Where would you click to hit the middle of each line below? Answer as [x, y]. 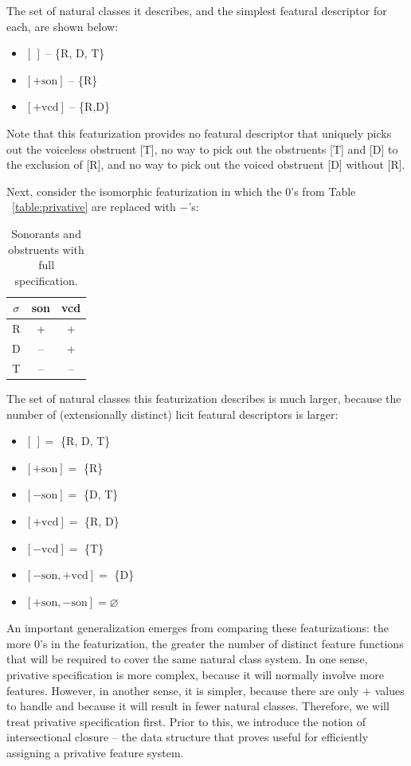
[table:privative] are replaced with [94, 207]
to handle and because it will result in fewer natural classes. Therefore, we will [198, 706]
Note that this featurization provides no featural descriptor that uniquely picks [199, 133]
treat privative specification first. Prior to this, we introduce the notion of [186, 721]
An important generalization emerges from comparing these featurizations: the [198, 628]
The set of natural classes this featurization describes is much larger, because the [204, 398]
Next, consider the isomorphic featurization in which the [144, 191]
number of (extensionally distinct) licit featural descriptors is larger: [172, 414]
